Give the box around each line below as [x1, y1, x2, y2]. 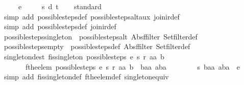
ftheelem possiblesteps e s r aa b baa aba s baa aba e [25, 61, 240, 72]
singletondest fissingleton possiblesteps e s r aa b [4, 51, 164, 61]
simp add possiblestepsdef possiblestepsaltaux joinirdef [4, 11, 180, 22]
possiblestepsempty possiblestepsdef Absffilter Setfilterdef [4, 41, 190, 52]
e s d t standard [18, 1, 102, 11]
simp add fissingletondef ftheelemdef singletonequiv [4, 71, 169, 82]
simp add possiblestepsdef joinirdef [4, 21, 116, 32]
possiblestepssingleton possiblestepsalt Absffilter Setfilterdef [4, 31, 198, 41]
